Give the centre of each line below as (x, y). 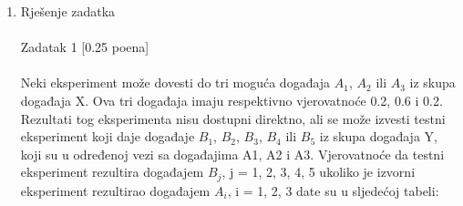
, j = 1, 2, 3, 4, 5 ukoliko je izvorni (319, 172)
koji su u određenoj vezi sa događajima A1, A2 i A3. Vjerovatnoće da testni (232, 154)
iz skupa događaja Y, (378, 136)
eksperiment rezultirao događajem (115, 190)
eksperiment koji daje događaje (108, 136)
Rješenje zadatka (68, 11)
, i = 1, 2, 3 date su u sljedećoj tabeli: (333, 190)
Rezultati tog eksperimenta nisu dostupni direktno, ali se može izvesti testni (233, 118)
